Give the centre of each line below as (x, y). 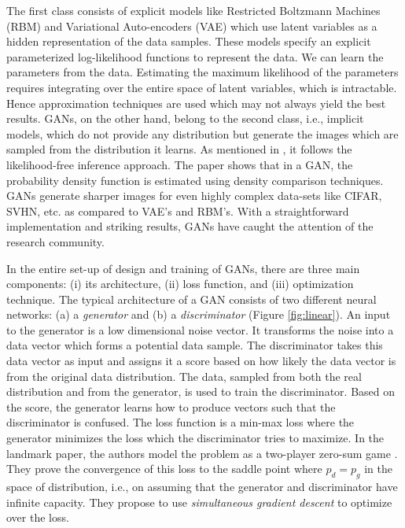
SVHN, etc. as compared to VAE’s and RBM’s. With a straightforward (178, 210)
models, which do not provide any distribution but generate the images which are (202, 133)
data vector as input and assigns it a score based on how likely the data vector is (201, 361)
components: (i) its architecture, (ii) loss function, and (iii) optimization (180, 284)
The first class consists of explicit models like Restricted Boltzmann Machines (193, 10)
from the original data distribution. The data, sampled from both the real (184, 376)
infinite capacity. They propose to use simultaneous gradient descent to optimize (199, 502)
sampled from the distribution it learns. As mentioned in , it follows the (179, 149)
